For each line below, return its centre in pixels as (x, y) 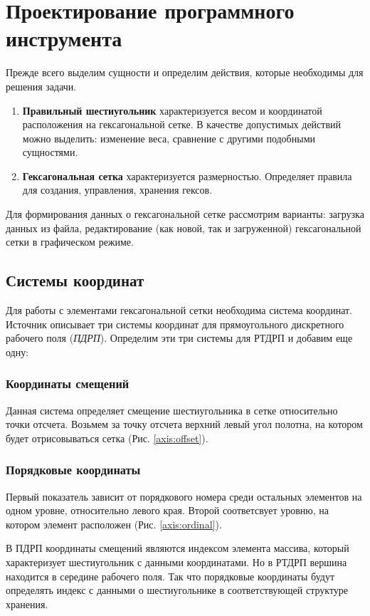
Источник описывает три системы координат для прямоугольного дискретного (175, 324)
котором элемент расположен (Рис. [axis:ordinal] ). (114, 524)
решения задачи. (41, 86)
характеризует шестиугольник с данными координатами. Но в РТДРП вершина (176, 562)
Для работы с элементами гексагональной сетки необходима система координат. (179, 310)
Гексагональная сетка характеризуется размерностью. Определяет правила (187, 176)
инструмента (64, 38)
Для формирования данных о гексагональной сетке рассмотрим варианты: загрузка (185, 214)
